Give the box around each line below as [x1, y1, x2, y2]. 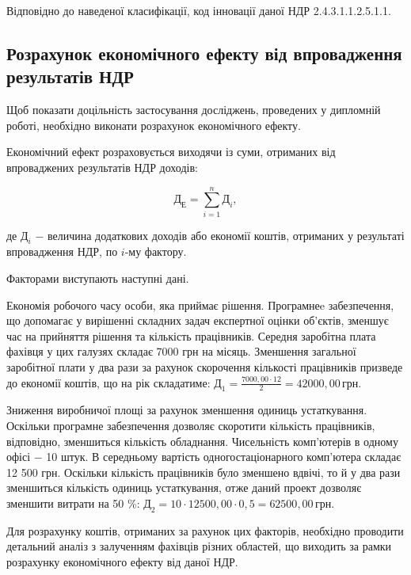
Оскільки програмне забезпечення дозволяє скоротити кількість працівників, [6, 417, 375, 434]
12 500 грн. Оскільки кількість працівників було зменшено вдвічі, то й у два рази [6, 463, 401, 480]
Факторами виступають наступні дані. [6, 270, 189, 287]
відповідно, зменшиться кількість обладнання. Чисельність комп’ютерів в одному [6, 432, 398, 449]
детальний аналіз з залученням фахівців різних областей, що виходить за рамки [6, 538, 392, 554]
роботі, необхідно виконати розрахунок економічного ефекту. [6, 116, 301, 133]
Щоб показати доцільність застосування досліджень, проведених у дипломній [6, 101, 381, 118]
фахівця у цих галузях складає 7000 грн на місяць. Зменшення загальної [6, 343, 356, 360]
